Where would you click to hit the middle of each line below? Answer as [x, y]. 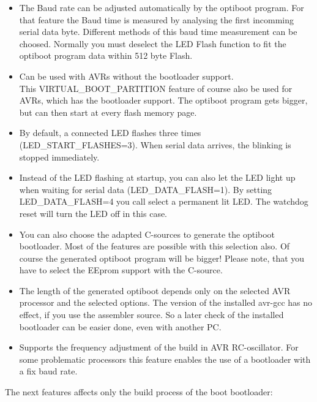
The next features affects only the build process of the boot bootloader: [139, 392]
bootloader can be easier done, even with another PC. [120, 326]
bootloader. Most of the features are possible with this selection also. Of [155, 246]
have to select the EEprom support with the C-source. [121, 270]
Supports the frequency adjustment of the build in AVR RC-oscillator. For [159, 347]
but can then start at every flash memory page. [108, 112]
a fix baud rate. [48, 371]
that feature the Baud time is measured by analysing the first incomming [157, 19]
